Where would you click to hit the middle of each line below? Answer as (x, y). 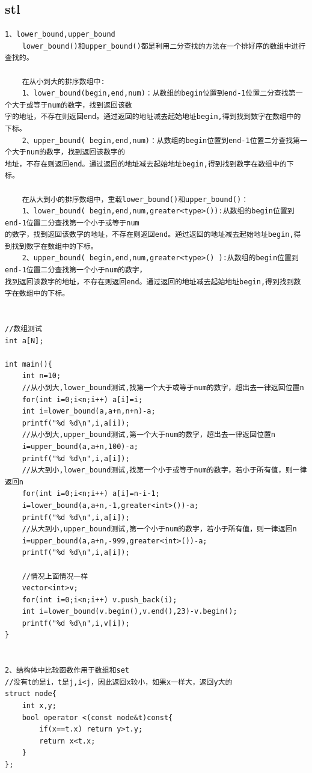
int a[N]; (24, 341)
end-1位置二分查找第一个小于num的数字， (76, 270)
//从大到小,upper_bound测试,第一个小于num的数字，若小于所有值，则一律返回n (159, 529)
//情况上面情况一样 (55, 576)
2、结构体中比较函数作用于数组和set (67, 671)
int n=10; (41, 376)
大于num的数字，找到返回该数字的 (68, 152)
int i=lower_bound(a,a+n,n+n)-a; (89, 411)
